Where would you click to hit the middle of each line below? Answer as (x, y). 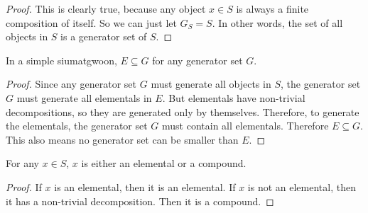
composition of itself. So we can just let (91, 22)
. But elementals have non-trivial (234, 97)
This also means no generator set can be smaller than (122, 139)
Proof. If (24, 186)
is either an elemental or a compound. (164, 163)
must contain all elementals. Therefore (245, 126)
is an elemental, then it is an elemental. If (145, 186)
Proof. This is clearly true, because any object (106, 8)
